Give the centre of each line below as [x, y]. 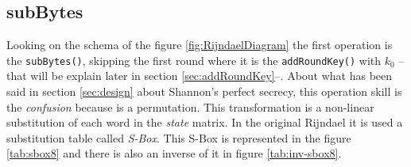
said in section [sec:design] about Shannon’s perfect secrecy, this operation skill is [204, 91]
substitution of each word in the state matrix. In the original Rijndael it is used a [205, 122]
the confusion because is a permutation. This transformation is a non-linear [190, 106]
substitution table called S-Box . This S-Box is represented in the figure [179, 137]
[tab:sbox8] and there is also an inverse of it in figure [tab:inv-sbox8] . [174, 153]
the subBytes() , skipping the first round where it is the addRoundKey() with [194, 60]
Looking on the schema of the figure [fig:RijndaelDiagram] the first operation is [200, 45]
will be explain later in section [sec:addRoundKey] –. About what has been [211, 76]
